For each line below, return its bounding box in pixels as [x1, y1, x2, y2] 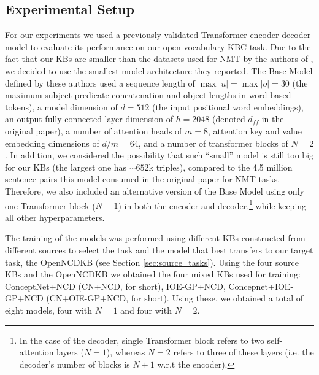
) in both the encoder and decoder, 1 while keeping [118, 197, 307, 212]
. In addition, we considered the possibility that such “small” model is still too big [5, 149, 314, 161]
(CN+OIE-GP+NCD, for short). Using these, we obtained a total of [46, 292, 304, 304]
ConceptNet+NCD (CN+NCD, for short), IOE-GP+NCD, [5, 279, 226, 292]
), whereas [106, 346, 145, 358]
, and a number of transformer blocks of [138, 136, 288, 149]
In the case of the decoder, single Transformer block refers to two [19, 333, 264, 346]
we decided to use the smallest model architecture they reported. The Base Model [5, 64, 313, 77]
